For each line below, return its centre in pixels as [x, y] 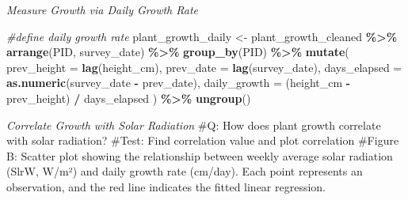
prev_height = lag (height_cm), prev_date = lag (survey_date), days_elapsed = [204, 67]
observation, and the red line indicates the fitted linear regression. [166, 186]
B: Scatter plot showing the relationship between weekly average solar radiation [200, 155]
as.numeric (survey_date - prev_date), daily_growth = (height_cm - [179, 83]
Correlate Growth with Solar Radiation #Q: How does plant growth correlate [194, 125]
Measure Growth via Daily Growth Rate [102, 9]
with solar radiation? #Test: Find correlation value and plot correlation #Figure [203, 140]
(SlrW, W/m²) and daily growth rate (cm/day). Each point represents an [185, 171]
